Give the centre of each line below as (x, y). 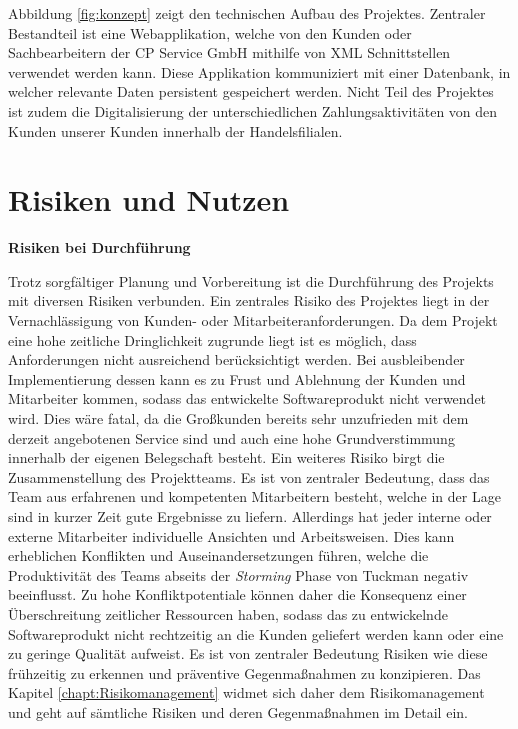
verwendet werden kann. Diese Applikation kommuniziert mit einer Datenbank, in (259, 71)
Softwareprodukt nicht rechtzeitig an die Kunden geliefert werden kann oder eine (256, 633)
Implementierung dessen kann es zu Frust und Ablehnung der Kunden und (237, 378)
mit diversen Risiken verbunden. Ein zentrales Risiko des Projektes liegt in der (249, 300)
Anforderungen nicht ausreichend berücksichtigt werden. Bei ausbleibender (236, 359)
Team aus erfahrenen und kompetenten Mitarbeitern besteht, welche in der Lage (254, 496)
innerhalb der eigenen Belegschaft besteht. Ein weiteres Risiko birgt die (226, 457)
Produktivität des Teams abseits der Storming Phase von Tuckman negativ (238, 574)
